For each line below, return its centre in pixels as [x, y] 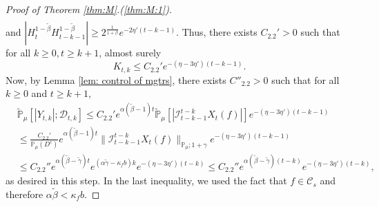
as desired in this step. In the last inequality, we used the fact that [146, 181]
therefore [25, 194]
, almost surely [130, 53]
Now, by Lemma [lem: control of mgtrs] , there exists [116, 79]
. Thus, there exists [217, 32]
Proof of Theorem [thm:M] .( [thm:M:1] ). [89, 9]
